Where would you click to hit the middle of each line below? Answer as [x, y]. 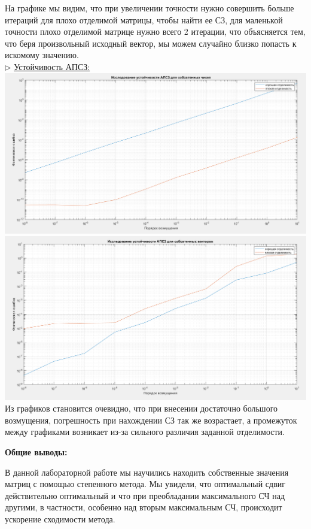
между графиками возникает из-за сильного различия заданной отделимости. [145, 432]
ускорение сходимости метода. [60, 519]
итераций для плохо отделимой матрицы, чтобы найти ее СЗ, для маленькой [144, 19]
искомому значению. [42, 55]
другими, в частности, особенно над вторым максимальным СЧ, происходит [144, 507]
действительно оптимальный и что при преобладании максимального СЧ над [145, 495]
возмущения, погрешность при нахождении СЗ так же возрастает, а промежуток [151, 420]
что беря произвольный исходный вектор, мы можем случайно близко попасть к [151, 43]
